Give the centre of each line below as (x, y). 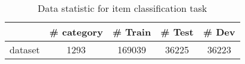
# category (76, 32)
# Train (132, 32)
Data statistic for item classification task (123, 8)
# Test (177, 32)
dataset (25, 49)
